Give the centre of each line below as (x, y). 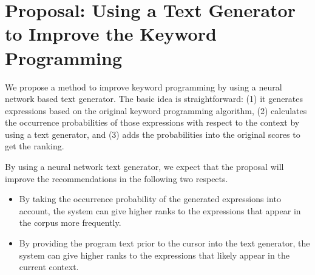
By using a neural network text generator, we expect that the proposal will (144, 167)
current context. (49, 267)
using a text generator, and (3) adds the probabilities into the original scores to (153, 134)
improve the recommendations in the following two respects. (117, 178)
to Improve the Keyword (111, 34)
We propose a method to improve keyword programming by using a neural (144, 87)
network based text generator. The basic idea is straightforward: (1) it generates (154, 99)
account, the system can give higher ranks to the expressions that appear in (160, 210)
